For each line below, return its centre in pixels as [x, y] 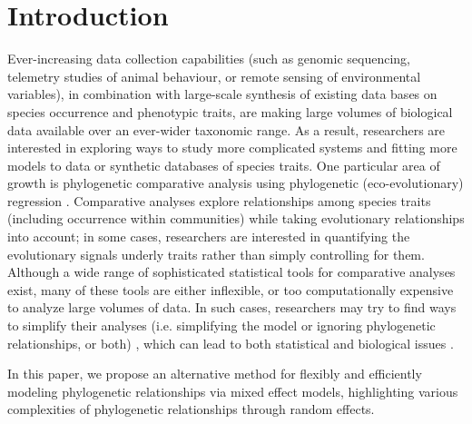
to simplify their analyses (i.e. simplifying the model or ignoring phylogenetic [221, 325]
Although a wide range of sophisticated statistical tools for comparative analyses [231, 272]
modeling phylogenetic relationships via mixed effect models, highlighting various [233, 391]
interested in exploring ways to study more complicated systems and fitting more [232, 148]
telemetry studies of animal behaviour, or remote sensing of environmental [214, 76]
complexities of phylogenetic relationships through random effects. [191, 409]
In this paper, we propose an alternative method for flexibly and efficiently [215, 374]
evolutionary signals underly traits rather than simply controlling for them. [216, 254]
